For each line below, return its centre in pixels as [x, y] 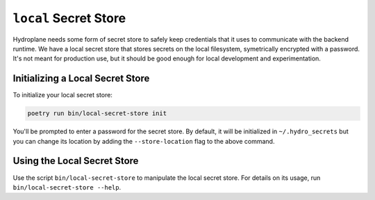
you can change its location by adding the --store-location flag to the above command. [144, 141]
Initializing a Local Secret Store [81, 79]
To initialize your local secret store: [62, 95]
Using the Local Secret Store [76, 161]
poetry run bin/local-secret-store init [97, 114]
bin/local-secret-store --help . [67, 187]
